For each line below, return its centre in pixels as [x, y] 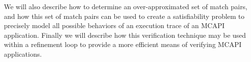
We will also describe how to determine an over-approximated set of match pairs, [126, 6]
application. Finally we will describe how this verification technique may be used [125, 35]
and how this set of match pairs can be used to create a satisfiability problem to [124, 16]
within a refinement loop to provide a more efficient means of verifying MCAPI [123, 44]
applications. [23, 54]
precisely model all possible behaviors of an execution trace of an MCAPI [114, 25]
